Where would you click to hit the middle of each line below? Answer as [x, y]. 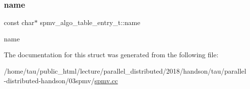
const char [19, 22]
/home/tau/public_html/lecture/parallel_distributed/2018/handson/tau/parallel [125, 71]
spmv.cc [106, 80]
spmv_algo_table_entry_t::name [90, 22]
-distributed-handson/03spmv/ [49, 80]
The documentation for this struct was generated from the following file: [111, 55]
